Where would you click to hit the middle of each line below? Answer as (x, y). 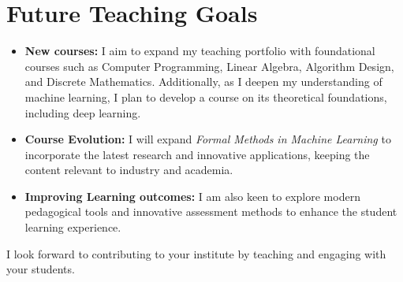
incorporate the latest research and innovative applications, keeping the (197, 154)
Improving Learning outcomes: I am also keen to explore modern (192, 196)
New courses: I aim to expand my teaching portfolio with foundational (200, 51)
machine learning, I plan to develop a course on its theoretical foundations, (206, 96)
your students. (41, 269)
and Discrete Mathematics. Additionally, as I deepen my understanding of (203, 82)
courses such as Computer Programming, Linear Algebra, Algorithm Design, (209, 66)
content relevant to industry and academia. (129, 170)
